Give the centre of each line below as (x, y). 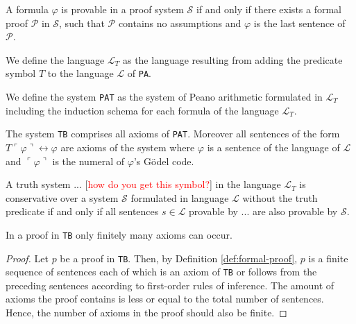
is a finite (328, 258)
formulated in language (180, 197)
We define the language (55, 59)
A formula (27, 9)
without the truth (280, 197)
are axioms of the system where (128, 147)
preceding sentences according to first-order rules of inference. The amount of (170, 285)
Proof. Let (27, 258)
